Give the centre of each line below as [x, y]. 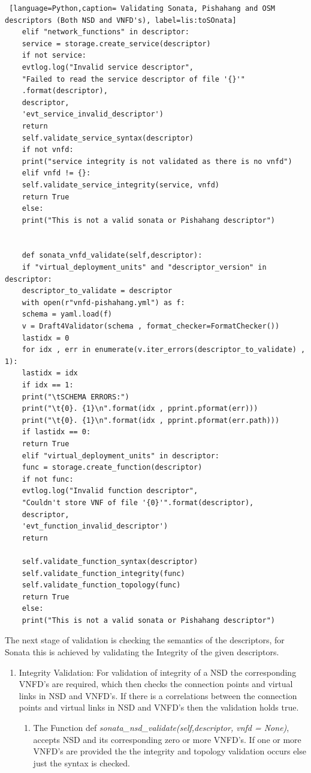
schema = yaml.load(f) [67, 314]
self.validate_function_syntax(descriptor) [110, 561]
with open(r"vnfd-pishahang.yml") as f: [103, 302]
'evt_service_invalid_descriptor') [93, 114]
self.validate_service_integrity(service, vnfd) [120, 185]
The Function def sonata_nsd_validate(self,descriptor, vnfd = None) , [161, 728]
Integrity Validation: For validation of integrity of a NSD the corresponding [158, 672]
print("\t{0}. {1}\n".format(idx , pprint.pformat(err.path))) [151, 420]
